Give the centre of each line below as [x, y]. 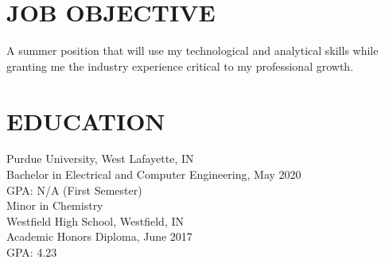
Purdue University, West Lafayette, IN [100, 159]
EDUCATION [86, 120]
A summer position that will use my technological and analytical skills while [192, 50]
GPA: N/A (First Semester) [74, 190]
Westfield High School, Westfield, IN [95, 220]
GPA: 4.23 [32, 252]
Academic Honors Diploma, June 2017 [99, 236]
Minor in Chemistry [55, 205]
